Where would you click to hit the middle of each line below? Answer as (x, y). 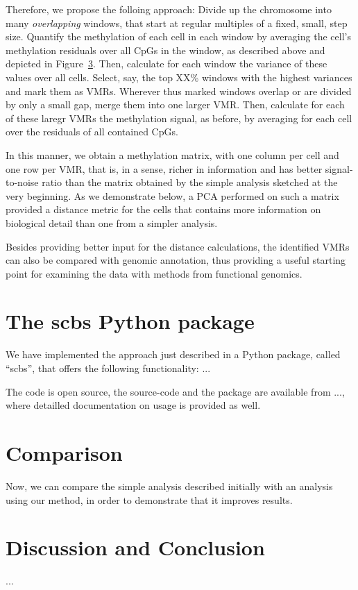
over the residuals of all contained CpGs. (92, 132)
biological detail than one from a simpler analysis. (112, 222)
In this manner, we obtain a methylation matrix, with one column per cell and (172, 154)
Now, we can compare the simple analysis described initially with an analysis (169, 486)
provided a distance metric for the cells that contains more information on (163, 209)
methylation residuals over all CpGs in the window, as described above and (165, 50)
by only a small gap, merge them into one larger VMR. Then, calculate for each (175, 104)
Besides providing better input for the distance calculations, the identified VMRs (178, 246)
